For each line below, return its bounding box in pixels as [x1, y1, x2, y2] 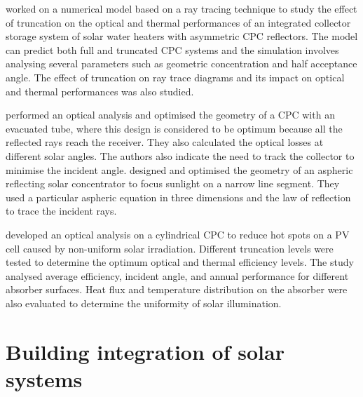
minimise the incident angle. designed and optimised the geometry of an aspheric [6, 162, 353, 177]
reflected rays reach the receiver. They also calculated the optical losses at [6, 135, 324, 149]
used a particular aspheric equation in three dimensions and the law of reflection [6, 189, 351, 204]
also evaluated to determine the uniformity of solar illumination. [6, 295, 282, 310]
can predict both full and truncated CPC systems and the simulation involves [6, 42, 339, 57]
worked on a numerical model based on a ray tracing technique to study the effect [6, 1, 357, 15]
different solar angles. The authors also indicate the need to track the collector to [6, 148, 355, 163]
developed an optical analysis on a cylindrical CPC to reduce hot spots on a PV [6, 227, 350, 241]
